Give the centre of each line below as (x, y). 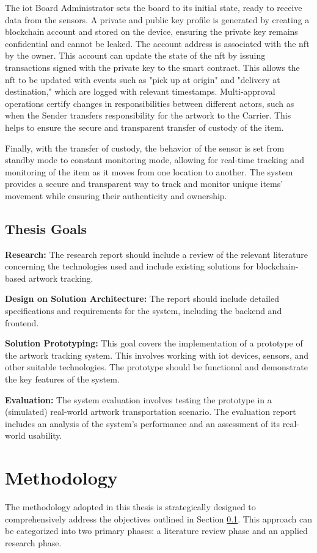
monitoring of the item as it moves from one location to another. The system (149, 171)
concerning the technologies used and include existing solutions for (129, 266)
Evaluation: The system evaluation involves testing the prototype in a (138, 399)
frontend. (22, 322)
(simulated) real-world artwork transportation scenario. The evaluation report (151, 412)
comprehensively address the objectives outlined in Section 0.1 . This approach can (158, 518)
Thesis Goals (46, 228)
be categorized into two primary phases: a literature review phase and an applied (156, 531)
